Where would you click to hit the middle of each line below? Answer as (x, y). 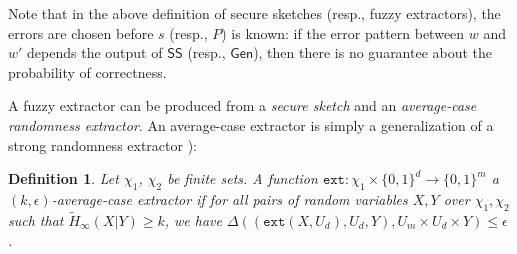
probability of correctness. (87, 71)
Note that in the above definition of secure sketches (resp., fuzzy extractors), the (254, 13)
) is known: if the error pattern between (343, 32)
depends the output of (95, 52)
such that (36, 219)
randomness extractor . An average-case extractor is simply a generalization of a (251, 124)
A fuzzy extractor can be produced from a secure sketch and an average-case (242, 105)
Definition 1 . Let (63, 178)
